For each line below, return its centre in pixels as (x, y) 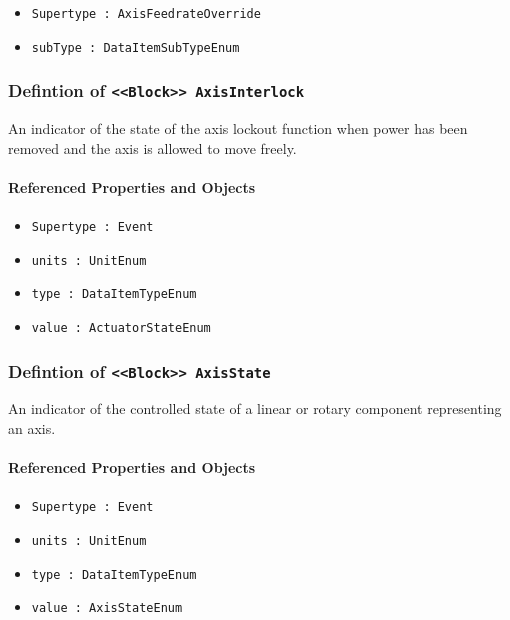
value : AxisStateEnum (107, 608)
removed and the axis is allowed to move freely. (152, 147)
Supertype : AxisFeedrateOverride (146, 14)
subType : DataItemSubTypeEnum (135, 47)
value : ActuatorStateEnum (121, 328)
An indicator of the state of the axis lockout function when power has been (238, 128)
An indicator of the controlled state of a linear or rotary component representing (255, 408)
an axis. (32, 428)
